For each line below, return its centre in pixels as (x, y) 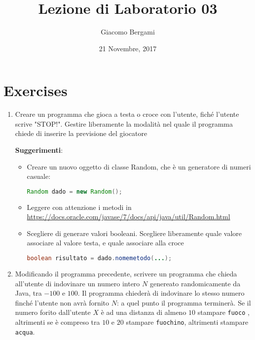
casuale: (39, 176)
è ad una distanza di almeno (144, 312)
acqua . (25, 331)
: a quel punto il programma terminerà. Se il (184, 302)
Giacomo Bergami (128, 32)
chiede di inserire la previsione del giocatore (81, 133)
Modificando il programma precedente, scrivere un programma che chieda (126, 273)
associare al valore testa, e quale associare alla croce (105, 243)
